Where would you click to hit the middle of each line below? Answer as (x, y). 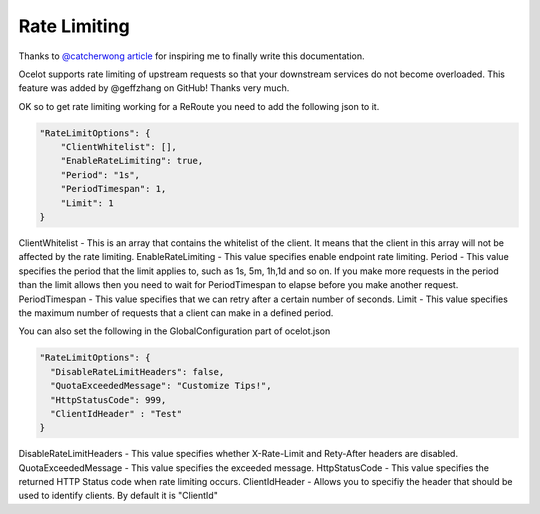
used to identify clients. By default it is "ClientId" (118, 496)
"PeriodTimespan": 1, (113, 189)
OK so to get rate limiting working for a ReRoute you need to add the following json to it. (199, 106)
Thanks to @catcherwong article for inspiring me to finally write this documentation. (191, 56)
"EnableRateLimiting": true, (132, 161)
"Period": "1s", (100, 174)
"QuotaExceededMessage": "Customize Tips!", (161, 386)
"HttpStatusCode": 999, (108, 399)
